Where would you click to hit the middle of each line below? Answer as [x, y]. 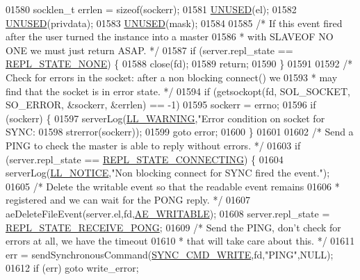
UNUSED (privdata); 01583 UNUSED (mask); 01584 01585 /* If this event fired [174, 23]
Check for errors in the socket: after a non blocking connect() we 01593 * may [172, 77]
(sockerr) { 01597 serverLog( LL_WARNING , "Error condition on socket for [165, 118]
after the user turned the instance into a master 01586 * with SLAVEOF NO [170, 36]
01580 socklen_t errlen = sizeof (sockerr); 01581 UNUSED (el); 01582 [151, 9]
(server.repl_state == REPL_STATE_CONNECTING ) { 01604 [145, 159]
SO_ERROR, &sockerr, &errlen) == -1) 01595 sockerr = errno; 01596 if [161, 105]
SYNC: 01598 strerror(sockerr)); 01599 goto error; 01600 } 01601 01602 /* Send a [180, 132]
